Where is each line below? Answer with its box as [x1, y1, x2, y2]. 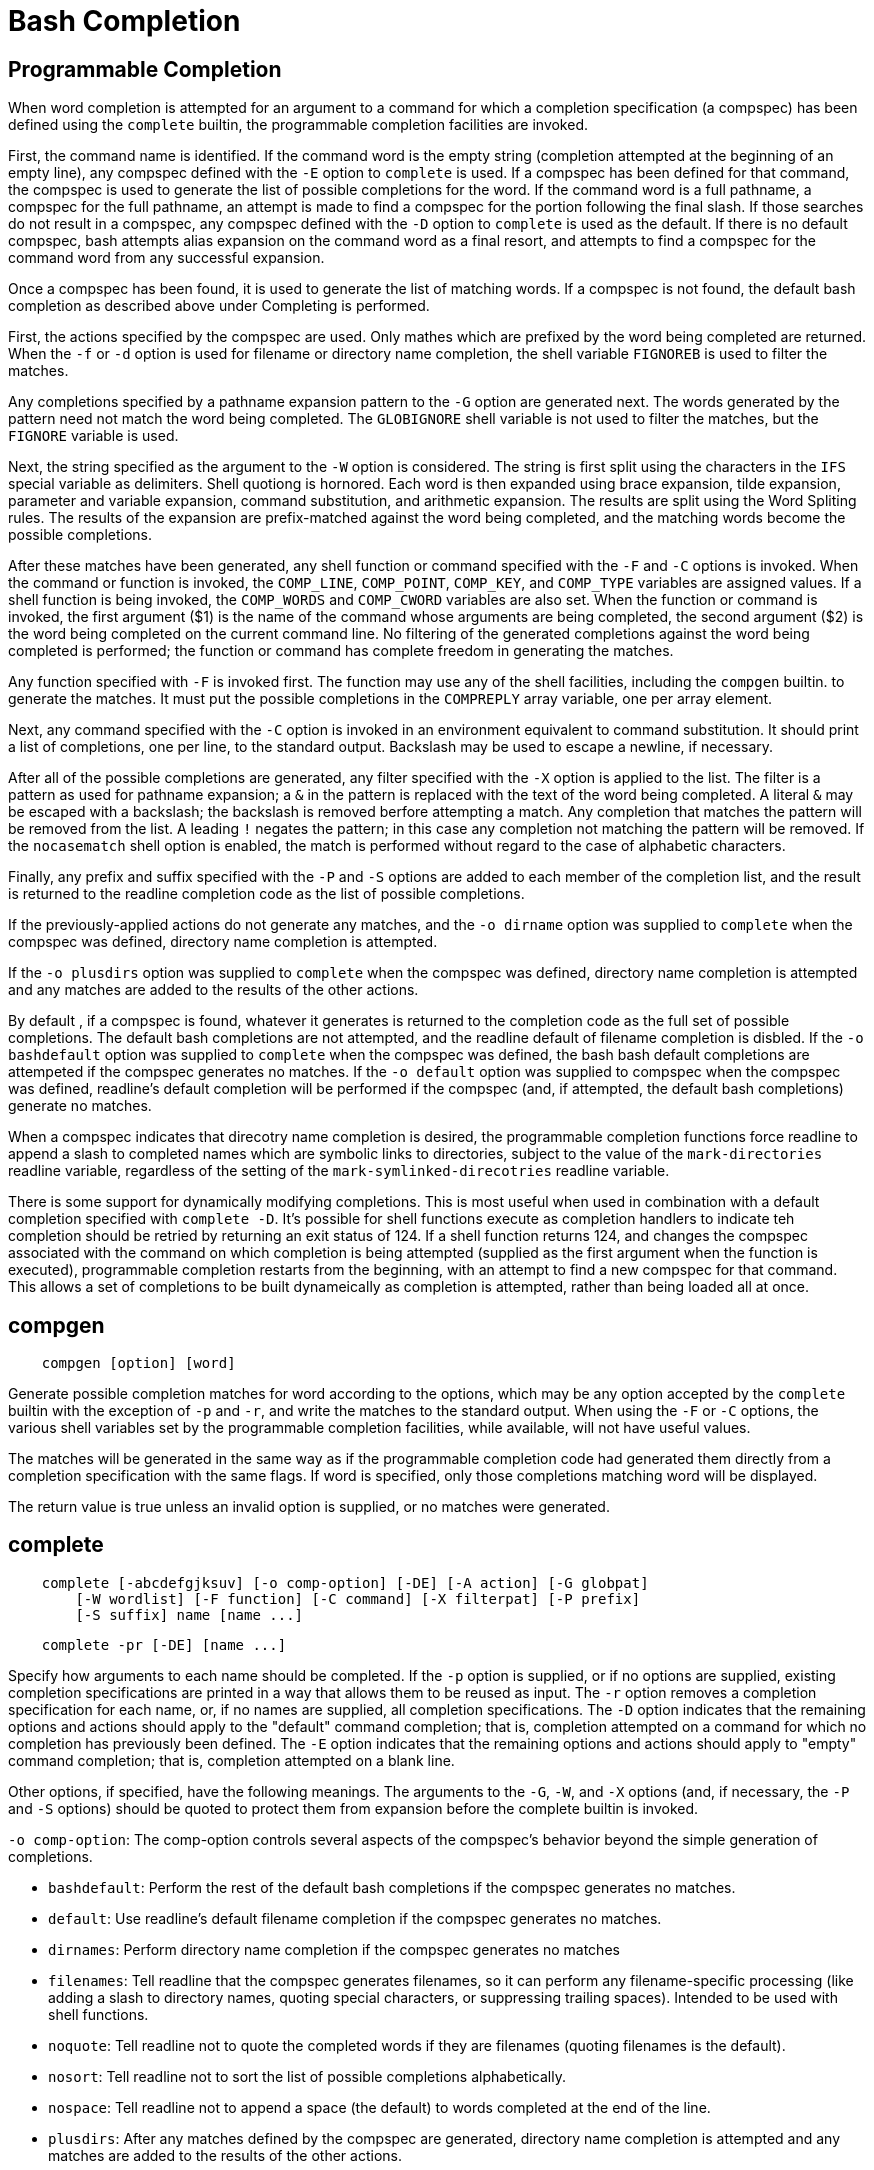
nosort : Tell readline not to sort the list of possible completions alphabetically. [48, 2067, 566, 2085]
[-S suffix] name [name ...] [75, 1606, 304, 1623]
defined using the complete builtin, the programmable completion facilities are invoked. [8, 116, 589, 134]
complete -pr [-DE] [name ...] [41, 1636, 287, 1653]
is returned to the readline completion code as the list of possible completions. [8, 885, 525, 903]
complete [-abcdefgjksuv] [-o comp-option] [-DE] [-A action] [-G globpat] [41, 1574, 649, 1591]
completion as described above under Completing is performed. [8, 297, 430, 315]
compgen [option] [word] [41, 1355, 236, 1372]
